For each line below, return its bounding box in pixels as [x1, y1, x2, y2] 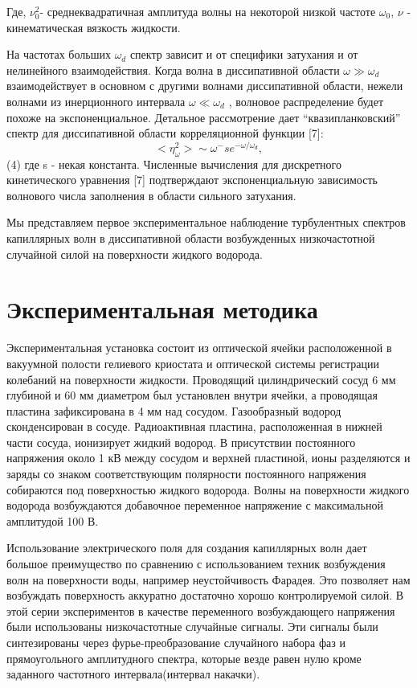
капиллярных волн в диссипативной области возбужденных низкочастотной [6, 230, 375, 246]
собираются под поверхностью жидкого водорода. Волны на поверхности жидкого [6, 481, 410, 498]
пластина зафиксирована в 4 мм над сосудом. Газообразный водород [6, 402, 341, 419]
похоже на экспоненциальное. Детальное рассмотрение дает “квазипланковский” [6, 109, 401, 125]
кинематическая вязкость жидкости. [6, 18, 181, 35]
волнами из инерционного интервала [6, 92, 186, 109]
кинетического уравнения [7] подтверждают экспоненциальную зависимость [6, 171, 378, 188]
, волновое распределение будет [228, 92, 384, 109]
